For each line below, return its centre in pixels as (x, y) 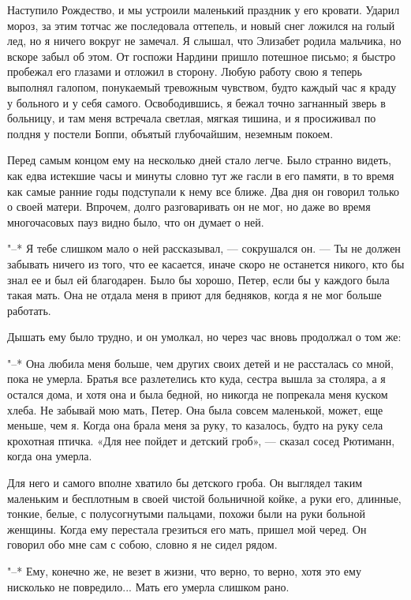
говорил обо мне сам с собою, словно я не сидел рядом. (142, 544)
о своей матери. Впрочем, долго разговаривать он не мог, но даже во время (189, 206)
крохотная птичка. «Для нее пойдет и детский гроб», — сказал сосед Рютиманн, (201, 440)
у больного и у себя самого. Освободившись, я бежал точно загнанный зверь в (196, 102)
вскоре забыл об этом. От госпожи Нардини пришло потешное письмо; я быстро (202, 56)
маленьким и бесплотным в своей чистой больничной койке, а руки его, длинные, (204, 498)
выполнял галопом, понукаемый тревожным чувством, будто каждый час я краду (202, 86)
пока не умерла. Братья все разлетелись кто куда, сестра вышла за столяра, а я (196, 379)
